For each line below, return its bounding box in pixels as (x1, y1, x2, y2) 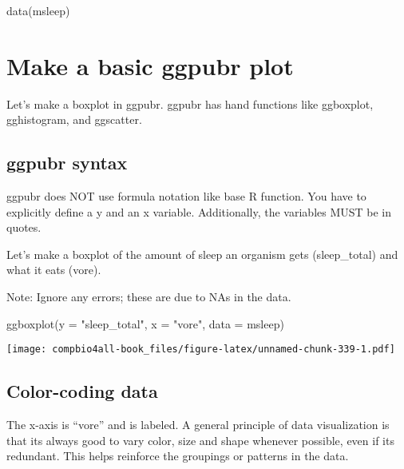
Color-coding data (6, 379, 158, 403)
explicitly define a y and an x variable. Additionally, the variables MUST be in (6, 203, 392, 220)
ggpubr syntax (6, 150, 128, 175)
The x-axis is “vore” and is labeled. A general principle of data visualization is (6, 416, 390, 433)
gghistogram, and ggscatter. (6, 111, 142, 128)
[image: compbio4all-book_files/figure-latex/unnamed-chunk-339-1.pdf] (6, 344, 395, 356)
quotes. (6, 219, 42, 236)
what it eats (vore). (6, 261, 101, 278)
